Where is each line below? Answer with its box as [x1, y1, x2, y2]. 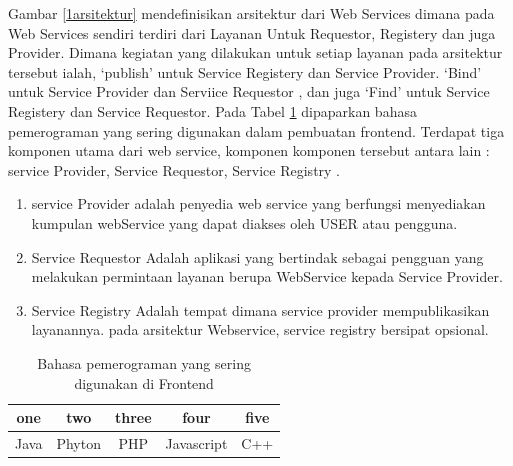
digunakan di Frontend [74, 372, 214, 393]
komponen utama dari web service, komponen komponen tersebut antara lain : [8, 140, 490, 161]
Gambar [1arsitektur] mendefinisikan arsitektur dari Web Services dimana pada [8, 3, 495, 23]
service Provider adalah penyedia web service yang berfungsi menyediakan [31, 193, 486, 214]
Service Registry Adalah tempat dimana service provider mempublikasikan [31, 299, 490, 320]
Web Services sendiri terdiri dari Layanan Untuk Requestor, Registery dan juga [8, 22, 496, 43]
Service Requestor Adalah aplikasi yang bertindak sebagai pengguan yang [31, 246, 484, 267]
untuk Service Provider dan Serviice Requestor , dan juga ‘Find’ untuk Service [8, 81, 490, 102]
